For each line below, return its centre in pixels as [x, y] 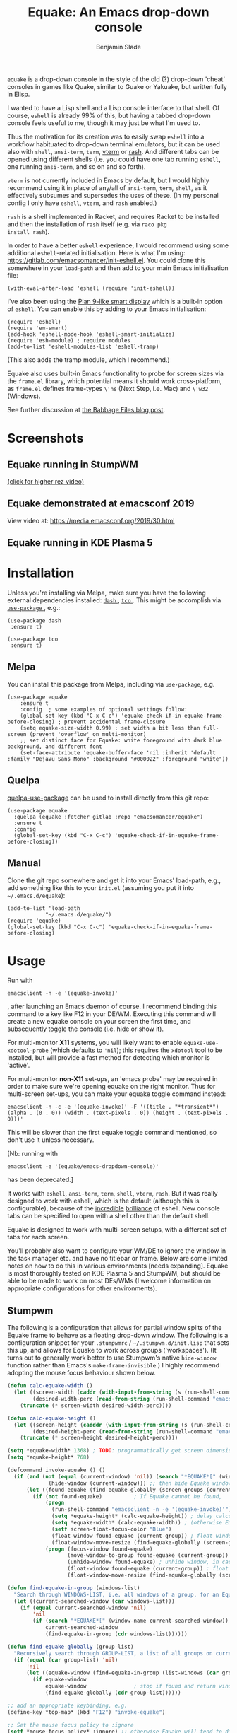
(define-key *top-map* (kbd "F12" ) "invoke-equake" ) [86, 1712]
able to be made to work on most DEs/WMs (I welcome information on [109, 1281]
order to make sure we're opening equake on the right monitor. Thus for [111, 1087]
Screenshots [45, 438]
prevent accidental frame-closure [115, 722]
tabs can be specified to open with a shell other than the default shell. [109, 1216]
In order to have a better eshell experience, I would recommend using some [118, 245]
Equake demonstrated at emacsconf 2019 [101, 504]
